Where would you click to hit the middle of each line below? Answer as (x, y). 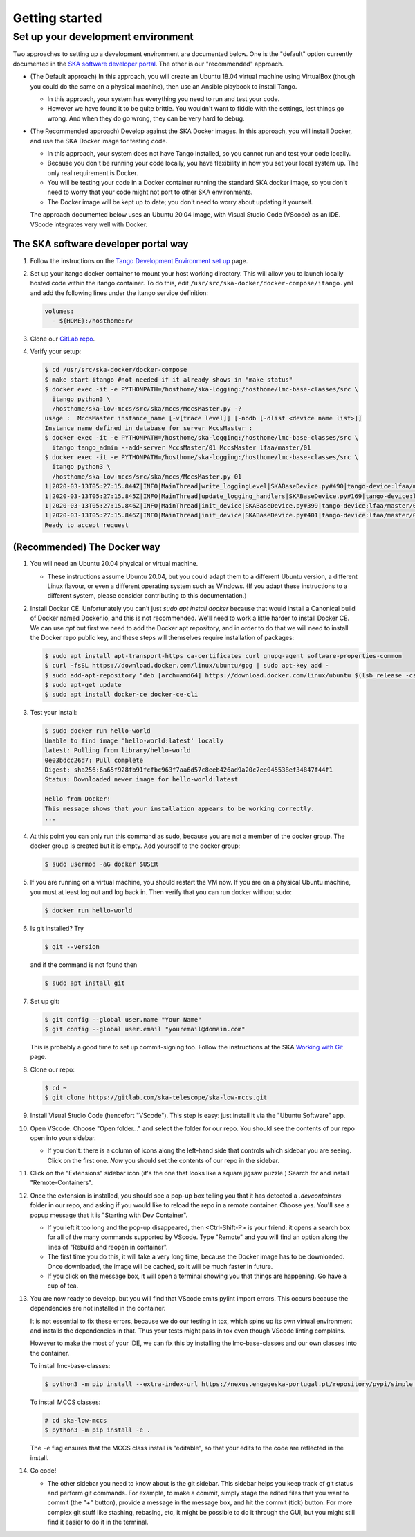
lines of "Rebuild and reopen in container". (108, 1247)
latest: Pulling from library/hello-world (118, 750)
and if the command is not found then (84, 965)
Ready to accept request (87, 525)
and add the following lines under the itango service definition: (119, 293)
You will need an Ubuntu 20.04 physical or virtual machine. (114, 564)
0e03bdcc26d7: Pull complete (94, 760)
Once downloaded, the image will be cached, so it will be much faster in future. (160, 1266)
